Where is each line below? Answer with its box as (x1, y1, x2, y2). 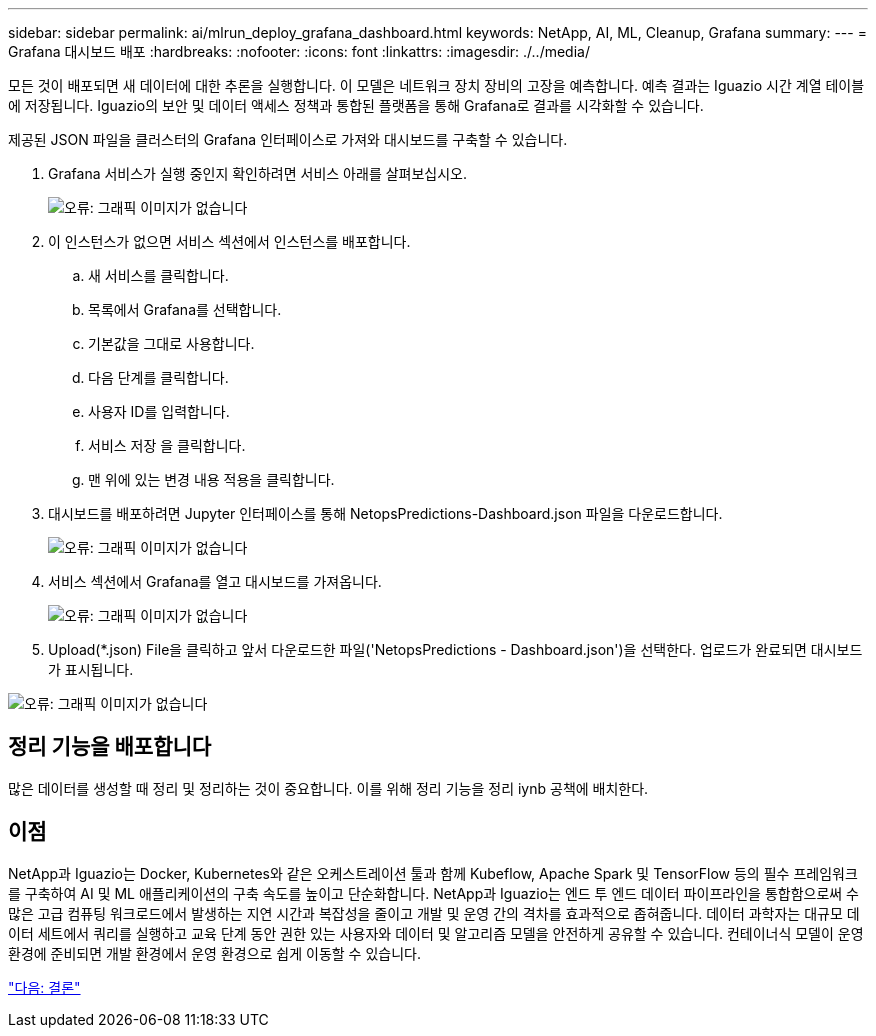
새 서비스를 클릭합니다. (88, 267, 229, 284)
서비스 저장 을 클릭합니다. (88, 437, 246, 454)
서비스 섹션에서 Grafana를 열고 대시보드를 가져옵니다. (48, 573, 382, 590)
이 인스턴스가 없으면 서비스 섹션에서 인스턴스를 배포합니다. (48, 233, 411, 250)
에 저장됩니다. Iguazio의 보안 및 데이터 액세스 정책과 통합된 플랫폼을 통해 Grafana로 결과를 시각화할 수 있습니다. (8, 97, 704, 114)
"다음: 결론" (8, 978, 81, 996)
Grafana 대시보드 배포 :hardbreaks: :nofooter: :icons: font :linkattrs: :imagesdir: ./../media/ (8, 43, 590, 60)
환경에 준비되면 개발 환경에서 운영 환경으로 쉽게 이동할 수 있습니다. (8, 944, 421, 962)
